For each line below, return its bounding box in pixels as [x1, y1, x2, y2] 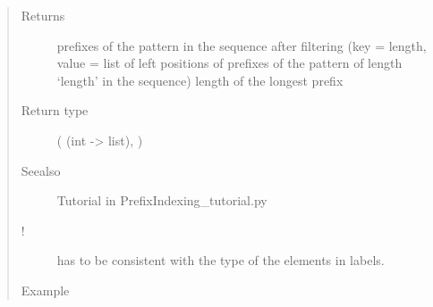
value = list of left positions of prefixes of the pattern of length [56, 54, 403, 72]
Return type [21, 101, 89, 120]
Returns [21, 6, 65, 24]
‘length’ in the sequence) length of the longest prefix [56, 71, 344, 89]
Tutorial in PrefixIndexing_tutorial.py [56, 191, 267, 210]
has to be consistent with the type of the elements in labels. [56, 251, 385, 270]
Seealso [21, 161, 61, 179]
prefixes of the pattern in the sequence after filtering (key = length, [56, 36, 427, 54]
